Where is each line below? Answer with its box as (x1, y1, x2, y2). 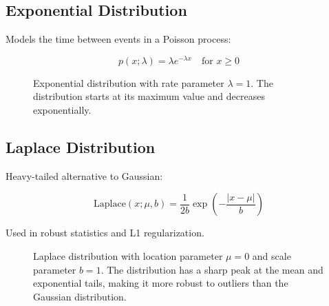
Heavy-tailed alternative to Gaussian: (6, 168, 163, 183)
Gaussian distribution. (33, 289, 127, 303)
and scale (252, 249, 291, 263)
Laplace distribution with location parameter (33, 249, 223, 263)
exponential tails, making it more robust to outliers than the (33, 276, 288, 290)
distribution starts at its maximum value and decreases (33, 89, 265, 103)
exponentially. (33, 103, 92, 117)
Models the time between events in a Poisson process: (6, 32, 231, 46)
